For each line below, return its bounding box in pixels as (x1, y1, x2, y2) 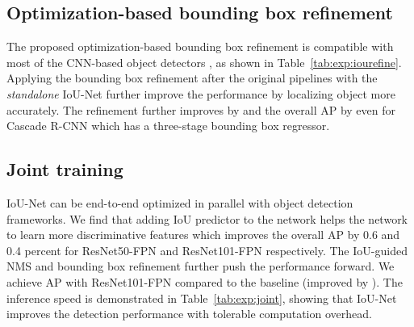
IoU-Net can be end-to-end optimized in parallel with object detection (6, 194, 353, 211)
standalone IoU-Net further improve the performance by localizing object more (6, 85, 395, 102)
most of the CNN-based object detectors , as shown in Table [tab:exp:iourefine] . (6, 53, 402, 70)
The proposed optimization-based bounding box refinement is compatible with (6, 38, 394, 55)
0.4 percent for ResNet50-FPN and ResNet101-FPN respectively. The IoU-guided (6, 241, 408, 258)
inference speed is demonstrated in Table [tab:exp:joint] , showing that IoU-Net (6, 289, 397, 306)
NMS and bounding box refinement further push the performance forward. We (6, 258, 395, 275)
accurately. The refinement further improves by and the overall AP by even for (6, 101, 395, 118)
